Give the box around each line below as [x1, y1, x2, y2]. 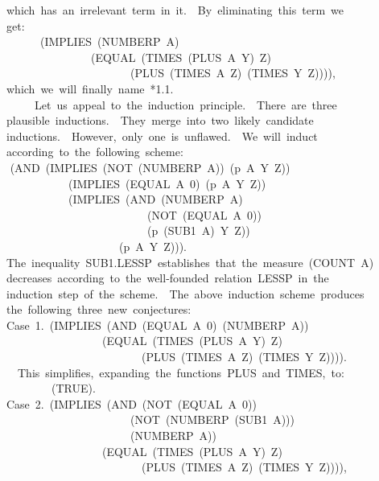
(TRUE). [51, 380, 96, 397]
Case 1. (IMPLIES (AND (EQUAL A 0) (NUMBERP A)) [6, 316, 309, 333]
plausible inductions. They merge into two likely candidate [6, 112, 314, 129]
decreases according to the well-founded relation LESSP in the [6, 269, 329, 286]
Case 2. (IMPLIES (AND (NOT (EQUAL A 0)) [6, 395, 257, 412]
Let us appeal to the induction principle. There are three [34, 96, 337, 113]
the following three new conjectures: [6, 301, 192, 318]
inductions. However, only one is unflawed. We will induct [6, 127, 318, 144]
